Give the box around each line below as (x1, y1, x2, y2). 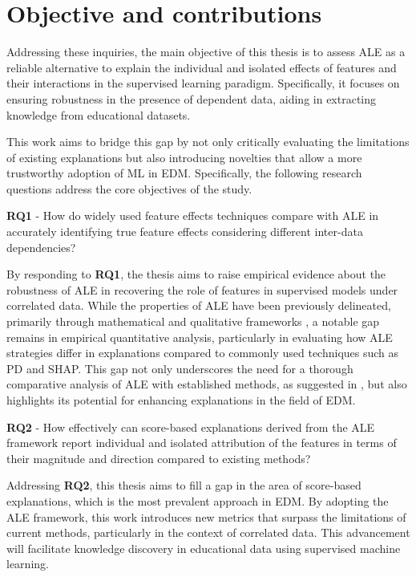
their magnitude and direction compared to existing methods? (6, 449, 311, 466)
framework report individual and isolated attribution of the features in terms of (6, 434, 397, 451)
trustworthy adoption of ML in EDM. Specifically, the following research (6, 165, 362, 181)
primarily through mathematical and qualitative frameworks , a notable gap (6, 313, 380, 330)
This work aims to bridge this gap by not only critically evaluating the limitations (6, 133, 410, 150)
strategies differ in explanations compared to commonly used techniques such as (6, 344, 399, 361)
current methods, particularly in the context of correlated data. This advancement (6, 524, 410, 541)
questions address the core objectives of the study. (6, 180, 252, 197)
